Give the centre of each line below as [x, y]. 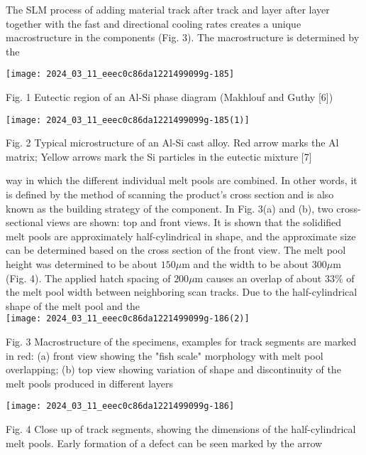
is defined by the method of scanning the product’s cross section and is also [170, 194]
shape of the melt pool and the [73, 305]
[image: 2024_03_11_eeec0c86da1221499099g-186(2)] [128, 319]
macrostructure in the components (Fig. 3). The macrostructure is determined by [183, 37]
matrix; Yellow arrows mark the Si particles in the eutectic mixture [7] [159, 156]
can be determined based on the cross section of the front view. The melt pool [176, 250]
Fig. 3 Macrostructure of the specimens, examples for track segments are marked [181, 342]
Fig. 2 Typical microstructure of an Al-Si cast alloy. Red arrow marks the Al [172, 143]
